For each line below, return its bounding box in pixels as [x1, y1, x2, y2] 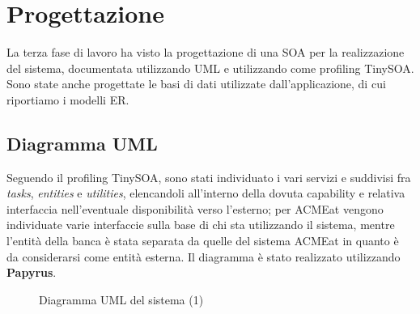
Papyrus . [6, 264, 57, 281]
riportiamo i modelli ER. [6, 91, 129, 108]
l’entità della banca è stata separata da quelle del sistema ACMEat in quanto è [6, 232, 399, 249]
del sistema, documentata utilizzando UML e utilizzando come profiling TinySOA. [6, 59, 414, 76]
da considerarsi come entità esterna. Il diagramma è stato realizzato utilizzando [6, 248, 401, 265]
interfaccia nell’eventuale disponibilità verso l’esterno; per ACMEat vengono [6, 200, 384, 217]
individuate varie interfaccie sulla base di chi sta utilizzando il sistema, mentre [6, 216, 395, 233]
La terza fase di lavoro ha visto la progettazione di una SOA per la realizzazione [6, 44, 405, 61]
